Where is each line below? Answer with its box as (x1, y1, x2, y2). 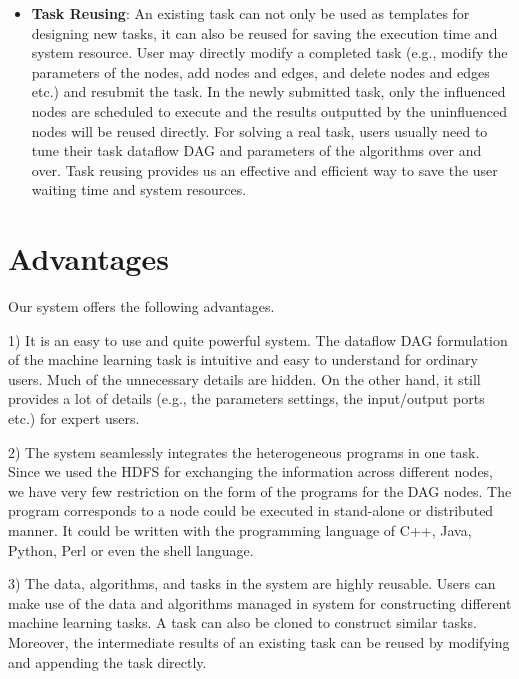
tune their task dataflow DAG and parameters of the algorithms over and (31, 140, 482, 161)
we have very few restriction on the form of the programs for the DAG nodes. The (8, 480, 512, 501)
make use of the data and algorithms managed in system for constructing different (8, 592, 512, 613)
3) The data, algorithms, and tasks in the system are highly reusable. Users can (8, 573, 496, 594)
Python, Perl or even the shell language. (8, 539, 254, 560)
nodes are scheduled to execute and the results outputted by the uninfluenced (31, 100, 508, 121)
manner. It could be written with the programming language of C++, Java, (8, 520, 472, 540)
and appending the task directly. (8, 651, 207, 672)
